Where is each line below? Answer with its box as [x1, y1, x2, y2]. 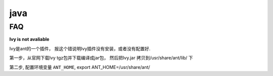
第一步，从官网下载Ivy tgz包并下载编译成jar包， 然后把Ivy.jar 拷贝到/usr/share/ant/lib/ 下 [9, 55, 193, 61]
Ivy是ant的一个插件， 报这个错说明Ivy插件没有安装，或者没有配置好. [9, 45, 151, 51]
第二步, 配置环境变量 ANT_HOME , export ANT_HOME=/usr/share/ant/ [9, 64, 150, 70]
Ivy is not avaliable [9, 36, 50, 42]
